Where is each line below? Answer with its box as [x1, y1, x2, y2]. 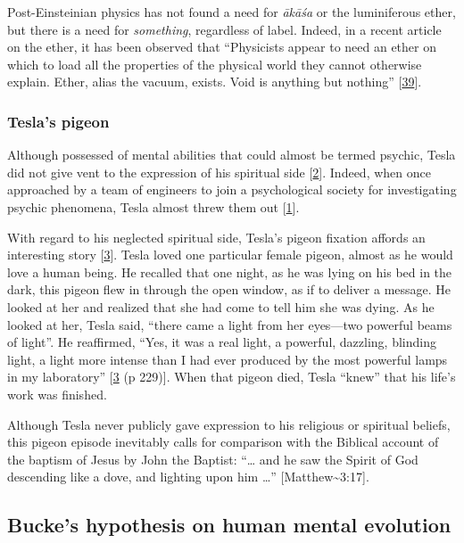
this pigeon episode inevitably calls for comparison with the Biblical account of [7, 432, 439, 451]
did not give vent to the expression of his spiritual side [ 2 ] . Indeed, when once [7, 162, 431, 181]
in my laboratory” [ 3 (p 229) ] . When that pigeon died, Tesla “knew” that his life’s [7, 367, 456, 386]
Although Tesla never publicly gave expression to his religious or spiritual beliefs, [7, 415, 451, 433]
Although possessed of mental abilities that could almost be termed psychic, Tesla [7, 145, 456, 164]
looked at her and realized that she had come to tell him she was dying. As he [7, 297, 435, 316]
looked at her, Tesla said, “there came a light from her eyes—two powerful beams [7, 315, 452, 333]
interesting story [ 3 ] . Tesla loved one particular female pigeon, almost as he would [7, 245, 453, 264]
